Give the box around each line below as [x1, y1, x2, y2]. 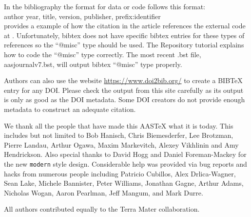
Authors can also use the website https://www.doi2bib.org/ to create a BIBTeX [4, 75, 243, 86]
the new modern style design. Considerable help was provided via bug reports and [4, 158, 247, 169]
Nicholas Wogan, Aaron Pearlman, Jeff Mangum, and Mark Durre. [4, 187, 203, 197]
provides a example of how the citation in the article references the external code [4, 21, 246, 31]
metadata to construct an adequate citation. [4, 104, 136, 114]
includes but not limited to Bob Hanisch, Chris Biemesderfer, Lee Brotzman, [4, 130, 233, 140]
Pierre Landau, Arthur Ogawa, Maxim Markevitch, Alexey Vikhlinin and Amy [4, 139, 239, 150]
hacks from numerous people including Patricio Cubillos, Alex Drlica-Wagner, [4, 168, 236, 178]
